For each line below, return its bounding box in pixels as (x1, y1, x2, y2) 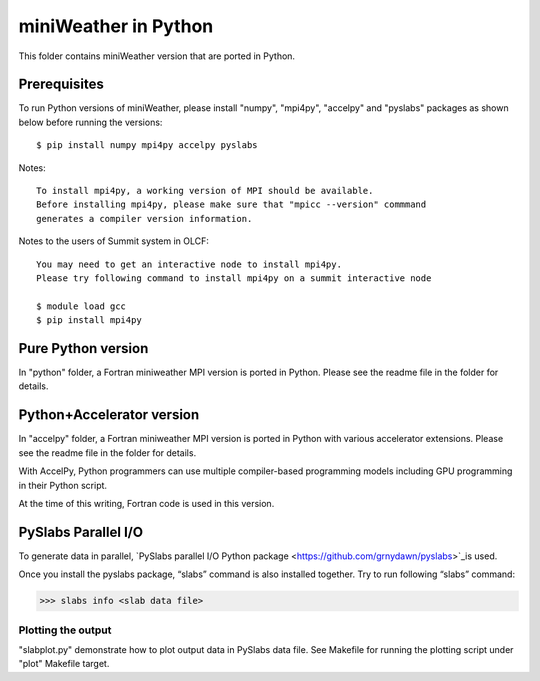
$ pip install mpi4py (36, 315, 142, 326)
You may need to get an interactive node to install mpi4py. (36, 258, 342, 270)
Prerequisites (18, 76, 104, 93)
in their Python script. (18, 479, 108, 491)
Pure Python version (18, 340, 149, 357)
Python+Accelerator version (18, 406, 200, 424)
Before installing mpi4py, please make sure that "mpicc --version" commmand (36, 199, 427, 210)
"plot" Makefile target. (18, 658, 110, 670)
